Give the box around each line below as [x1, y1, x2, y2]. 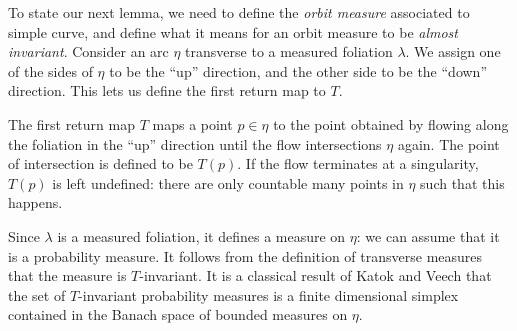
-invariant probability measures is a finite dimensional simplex [78, 284, 459, 305]
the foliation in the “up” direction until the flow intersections [8, 133, 382, 154]
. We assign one [405, 41, 501, 62]
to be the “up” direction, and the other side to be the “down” [109, 60, 487, 81]
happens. [8, 192, 63, 213]
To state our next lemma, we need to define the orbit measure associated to [8, 2, 470, 22]
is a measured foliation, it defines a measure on [57, 225, 346, 246]
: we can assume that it [356, 225, 500, 246]
